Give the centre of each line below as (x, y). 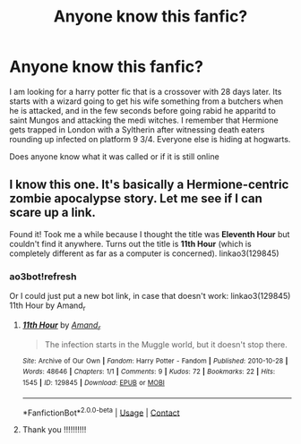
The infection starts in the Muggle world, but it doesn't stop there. (166, 344)
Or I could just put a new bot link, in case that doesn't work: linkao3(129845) (150, 296)
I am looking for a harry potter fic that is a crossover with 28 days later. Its (146, 91)
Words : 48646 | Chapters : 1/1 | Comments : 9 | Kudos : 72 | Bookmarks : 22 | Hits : (149, 372)
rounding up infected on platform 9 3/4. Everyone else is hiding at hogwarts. (150, 139)
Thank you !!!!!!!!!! (54, 430)
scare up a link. (53, 213)
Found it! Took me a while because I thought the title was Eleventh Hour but (150, 234)
